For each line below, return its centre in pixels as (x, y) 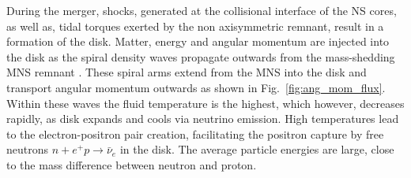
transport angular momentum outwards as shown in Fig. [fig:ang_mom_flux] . (196, 87)
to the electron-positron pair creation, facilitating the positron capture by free (195, 133)
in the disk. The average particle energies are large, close (257, 149)
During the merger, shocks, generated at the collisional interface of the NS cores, (202, 10)
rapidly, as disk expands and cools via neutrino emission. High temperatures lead (203, 119)
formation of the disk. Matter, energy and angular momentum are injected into (198, 41)
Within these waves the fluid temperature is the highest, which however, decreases (205, 103)
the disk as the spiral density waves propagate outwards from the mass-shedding (201, 56)
